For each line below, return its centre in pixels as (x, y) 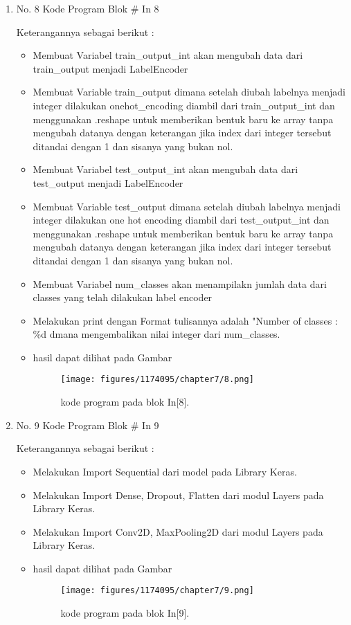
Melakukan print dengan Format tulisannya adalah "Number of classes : (185, 320)
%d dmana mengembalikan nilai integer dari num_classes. (156, 334)
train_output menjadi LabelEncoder (110, 68)
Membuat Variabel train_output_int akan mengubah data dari (168, 55)
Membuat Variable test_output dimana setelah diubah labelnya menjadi (187, 206)
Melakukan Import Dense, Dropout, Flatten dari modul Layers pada (178, 495)
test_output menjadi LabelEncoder (108, 182)
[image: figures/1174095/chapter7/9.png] (157, 591)
